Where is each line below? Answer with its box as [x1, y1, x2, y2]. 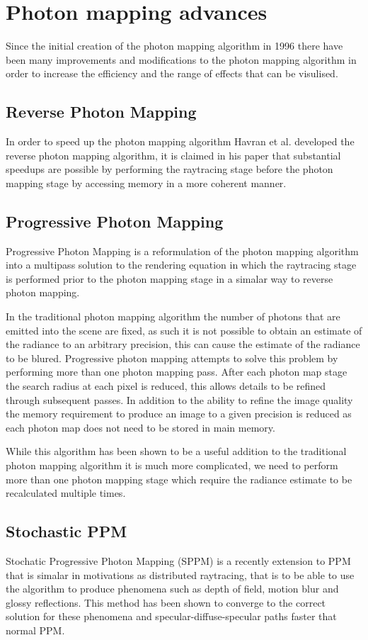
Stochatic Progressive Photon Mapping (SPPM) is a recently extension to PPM [6, 553, 351, 568]
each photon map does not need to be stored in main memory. [6, 420, 275, 434]
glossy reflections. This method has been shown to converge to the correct [6, 595, 326, 610]
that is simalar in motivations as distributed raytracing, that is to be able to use [6, 567, 355, 582]
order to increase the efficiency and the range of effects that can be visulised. [6, 66, 338, 81]
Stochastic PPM [6, 520, 127, 542]
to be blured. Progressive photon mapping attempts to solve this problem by [6, 350, 338, 365]
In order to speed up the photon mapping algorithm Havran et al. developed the [6, 134, 355, 149]
